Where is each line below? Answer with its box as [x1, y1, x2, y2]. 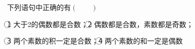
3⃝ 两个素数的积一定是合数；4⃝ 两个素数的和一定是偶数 [7, 35, 183, 46]
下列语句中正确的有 [7, 2, 71, 12]
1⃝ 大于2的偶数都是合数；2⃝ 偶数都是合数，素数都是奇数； [7, 18, 193, 29]
